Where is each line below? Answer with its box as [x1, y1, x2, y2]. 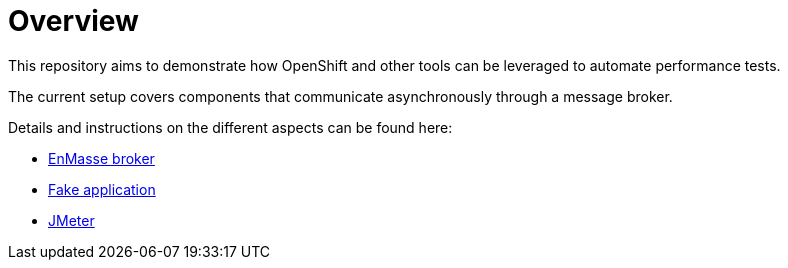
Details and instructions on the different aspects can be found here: [8, 118, 453, 136]
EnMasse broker [48, 149, 155, 167]
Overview [8, 4, 139, 38]
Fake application [48, 180, 156, 198]
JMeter [48, 211, 95, 229]
